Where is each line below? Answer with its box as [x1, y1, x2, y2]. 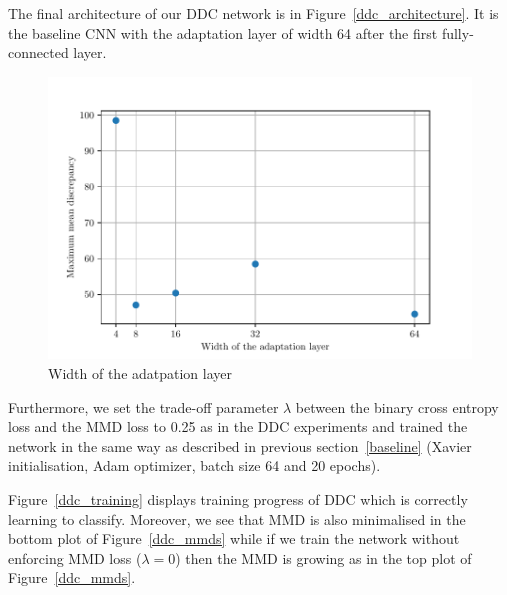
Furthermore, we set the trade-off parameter [8, 396, 279, 417]
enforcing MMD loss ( [8, 547, 142, 568]
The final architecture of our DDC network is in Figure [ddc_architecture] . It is [8, 3, 499, 23]
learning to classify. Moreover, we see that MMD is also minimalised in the [8, 508, 466, 529]
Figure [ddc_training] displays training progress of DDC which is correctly [8, 489, 468, 509]
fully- [441, 22, 474, 43]
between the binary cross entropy [295, 396, 499, 417]
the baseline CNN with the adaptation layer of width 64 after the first [8, 22, 438, 43]
